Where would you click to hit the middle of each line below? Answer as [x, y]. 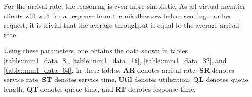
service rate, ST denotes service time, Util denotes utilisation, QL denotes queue [126, 79]
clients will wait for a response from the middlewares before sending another [118, 15]
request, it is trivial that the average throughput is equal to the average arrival [122, 25]
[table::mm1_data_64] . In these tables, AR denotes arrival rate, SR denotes [119, 70]
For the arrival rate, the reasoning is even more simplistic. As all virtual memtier [125, 6]
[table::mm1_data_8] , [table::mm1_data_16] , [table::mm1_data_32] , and [115, 60]
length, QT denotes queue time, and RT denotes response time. [100, 89]
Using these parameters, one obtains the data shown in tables [96, 51]
